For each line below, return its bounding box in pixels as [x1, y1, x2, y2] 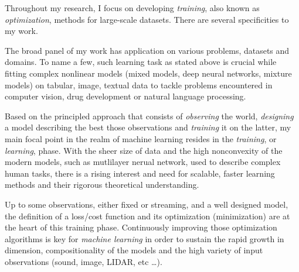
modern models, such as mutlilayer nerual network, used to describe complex [5, 156, 281, 168]
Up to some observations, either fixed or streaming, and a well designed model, [5, 198, 288, 210]
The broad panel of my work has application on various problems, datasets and [5, 44, 290, 56]
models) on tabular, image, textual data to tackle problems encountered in [5, 78, 273, 91]
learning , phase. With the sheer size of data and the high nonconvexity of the [5, 144, 283, 156]
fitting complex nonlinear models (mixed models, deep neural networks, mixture [5, 67, 292, 79]
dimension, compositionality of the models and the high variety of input [5, 244, 263, 256]
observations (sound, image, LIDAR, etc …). [5, 255, 162, 267]
